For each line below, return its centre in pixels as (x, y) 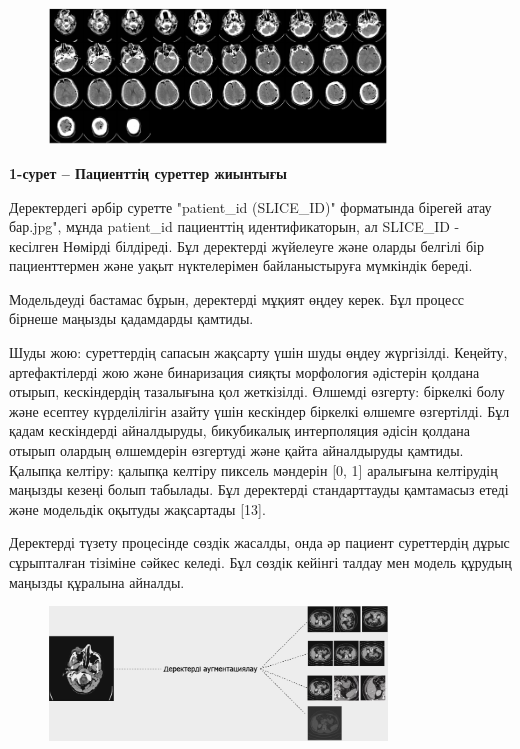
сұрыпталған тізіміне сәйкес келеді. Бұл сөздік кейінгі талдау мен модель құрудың (260, 562)
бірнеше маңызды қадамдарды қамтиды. (131, 318)
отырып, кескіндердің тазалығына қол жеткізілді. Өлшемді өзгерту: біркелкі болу (257, 391)
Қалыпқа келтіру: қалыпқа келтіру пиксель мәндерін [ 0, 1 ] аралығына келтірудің (253, 469)
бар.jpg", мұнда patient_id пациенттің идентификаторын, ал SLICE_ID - (234, 226)
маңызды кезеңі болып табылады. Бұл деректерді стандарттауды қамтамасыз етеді (259, 489)
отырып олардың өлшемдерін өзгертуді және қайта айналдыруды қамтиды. (236, 450)
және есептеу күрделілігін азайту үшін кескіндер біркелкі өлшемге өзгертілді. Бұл (259, 410)
